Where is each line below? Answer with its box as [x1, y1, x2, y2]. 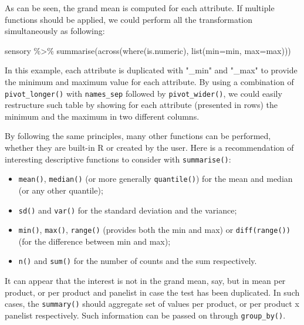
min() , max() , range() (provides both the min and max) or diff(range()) [18, 224, 291, 236]
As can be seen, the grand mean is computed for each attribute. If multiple [5, 2, 275, 13]
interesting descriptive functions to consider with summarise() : [5, 153, 231, 165]
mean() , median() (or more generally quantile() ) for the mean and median [18, 172, 293, 185]
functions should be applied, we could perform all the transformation [5, 13, 253, 25]
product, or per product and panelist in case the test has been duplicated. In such [5, 286, 300, 298]
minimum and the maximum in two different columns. [5, 110, 200, 122]
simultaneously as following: [5, 25, 105, 37]
